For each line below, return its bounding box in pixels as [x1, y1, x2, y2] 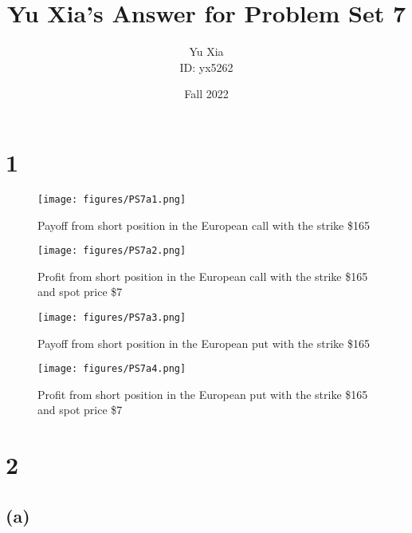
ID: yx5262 [179, 58, 233, 75]
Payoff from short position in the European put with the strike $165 [37, 334, 370, 351]
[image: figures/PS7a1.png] [37, 193, 186, 205]
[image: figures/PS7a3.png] [37, 311, 186, 323]
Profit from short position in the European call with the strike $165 [37, 267, 368, 284]
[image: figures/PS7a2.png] [37, 245, 186, 257]
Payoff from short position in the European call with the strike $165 [37, 216, 370, 233]
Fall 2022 [184, 85, 229, 102]
